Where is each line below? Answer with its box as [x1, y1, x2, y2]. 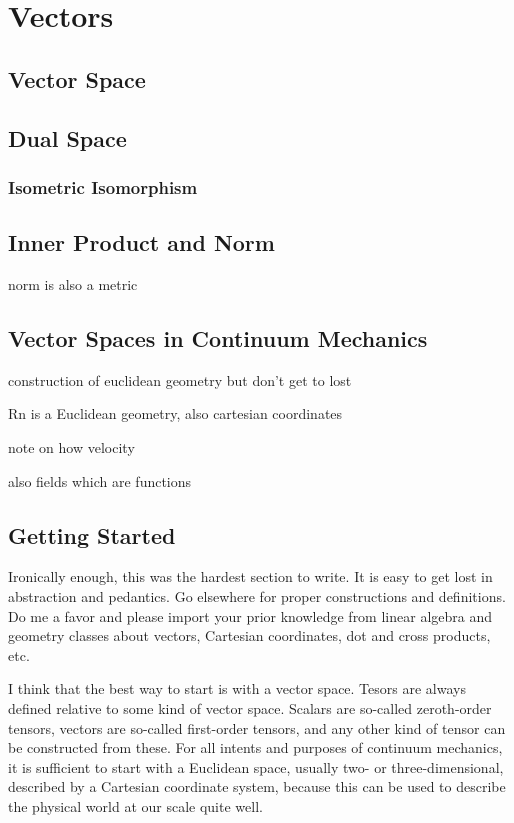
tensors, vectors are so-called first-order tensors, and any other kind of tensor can [8, 717, 506, 738]
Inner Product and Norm [8, 227, 275, 258]
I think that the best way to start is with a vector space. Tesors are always [8, 678, 466, 699]
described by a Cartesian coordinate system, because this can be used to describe [8, 776, 506, 797]
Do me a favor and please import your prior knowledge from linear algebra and [8, 605, 492, 626]
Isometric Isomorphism [8, 174, 198, 199]
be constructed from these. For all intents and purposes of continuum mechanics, [8, 737, 503, 758]
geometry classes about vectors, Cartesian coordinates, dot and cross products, [8, 625, 491, 646]
